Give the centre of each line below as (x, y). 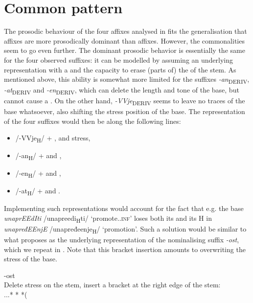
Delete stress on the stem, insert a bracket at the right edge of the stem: (112, 285)
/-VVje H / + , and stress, (53, 138)
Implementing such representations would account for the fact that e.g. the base (124, 208)
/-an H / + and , (38, 156)
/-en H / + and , (38, 173)
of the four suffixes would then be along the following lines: (92, 121)
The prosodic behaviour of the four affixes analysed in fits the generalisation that (126, 31)
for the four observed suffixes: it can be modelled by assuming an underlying (119, 59)
